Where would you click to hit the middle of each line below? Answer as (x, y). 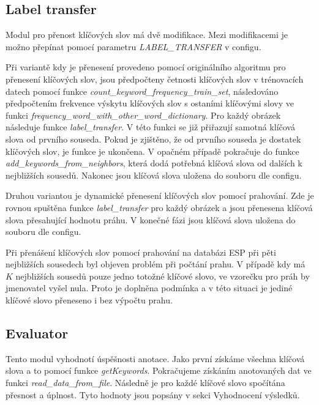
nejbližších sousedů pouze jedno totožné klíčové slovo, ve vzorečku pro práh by (163, 276)
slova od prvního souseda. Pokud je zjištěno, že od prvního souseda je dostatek (153, 139)
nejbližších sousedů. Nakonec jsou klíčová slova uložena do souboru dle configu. (154, 175)
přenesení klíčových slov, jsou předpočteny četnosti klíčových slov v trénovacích (155, 79)
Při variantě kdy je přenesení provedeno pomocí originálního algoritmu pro (146, 67)
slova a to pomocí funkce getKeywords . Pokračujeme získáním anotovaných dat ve (159, 370)
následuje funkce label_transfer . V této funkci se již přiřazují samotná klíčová (150, 127)
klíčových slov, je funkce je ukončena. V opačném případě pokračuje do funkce (152, 151)
